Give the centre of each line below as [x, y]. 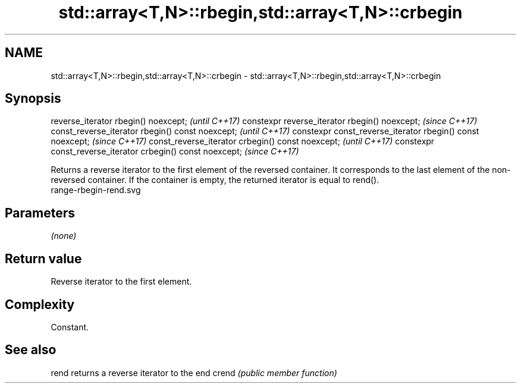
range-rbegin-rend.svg [96, 190]
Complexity [40, 304]
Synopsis [33, 99]
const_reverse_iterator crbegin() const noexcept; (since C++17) [175, 152]
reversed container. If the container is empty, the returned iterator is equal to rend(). [215, 180]
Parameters [40, 213]
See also [31, 350]
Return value [43, 258]
